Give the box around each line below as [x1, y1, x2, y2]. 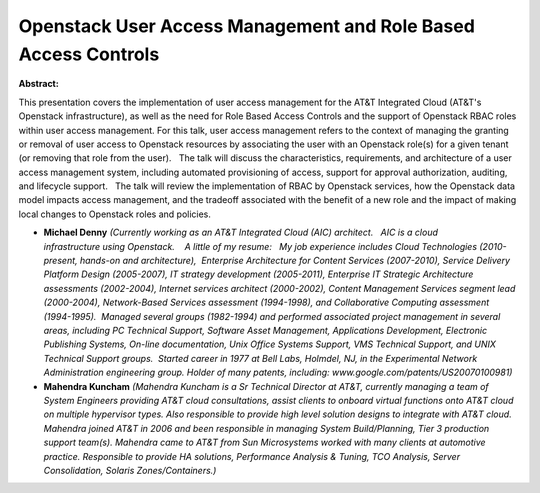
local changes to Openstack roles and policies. [18, 208, 212, 220]
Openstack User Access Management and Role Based [18, 15, 475, 37]
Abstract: [18, 78, 59, 90]
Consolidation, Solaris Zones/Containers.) [43, 464, 217, 476]
